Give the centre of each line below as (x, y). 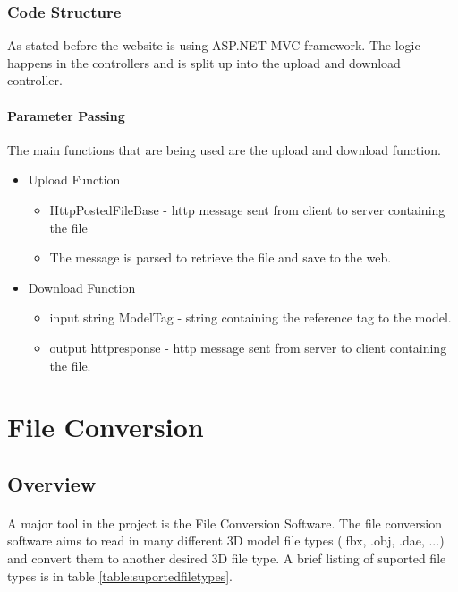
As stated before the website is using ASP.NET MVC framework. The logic (214, 45)
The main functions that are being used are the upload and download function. (224, 149)
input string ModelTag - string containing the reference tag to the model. (250, 317)
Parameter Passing (66, 115)
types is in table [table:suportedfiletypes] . (120, 575)
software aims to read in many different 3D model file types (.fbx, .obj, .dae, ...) (226, 541)
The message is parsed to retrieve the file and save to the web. (221, 257)
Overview (52, 483)
